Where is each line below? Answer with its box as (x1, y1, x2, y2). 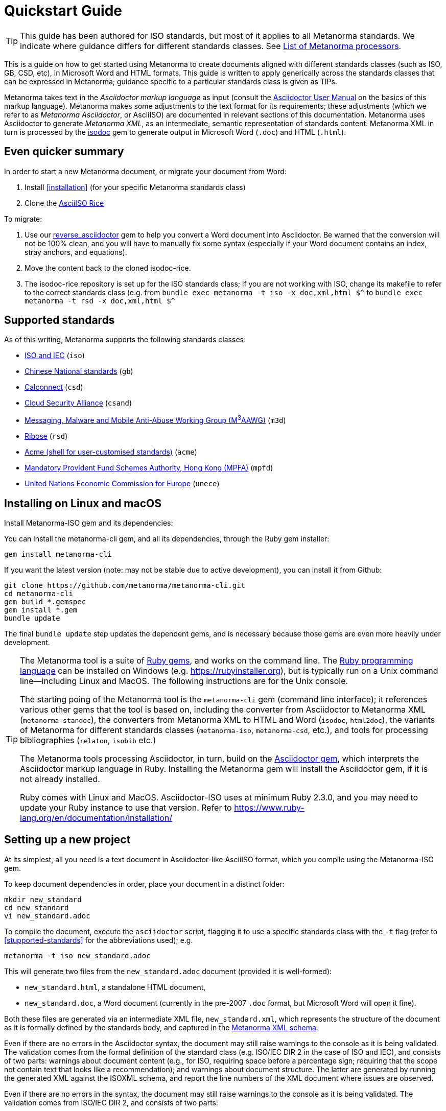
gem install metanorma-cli (4, 550, 112, 558)
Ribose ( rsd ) (25, 432, 68, 441)
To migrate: (4, 214, 42, 223)
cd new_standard (4, 903, 69, 912)
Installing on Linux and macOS (4, 497, 162, 510)
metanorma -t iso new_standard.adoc (4, 951, 151, 960)
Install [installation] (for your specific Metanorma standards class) (25, 182, 246, 192)
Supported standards (4, 314, 115, 327)
